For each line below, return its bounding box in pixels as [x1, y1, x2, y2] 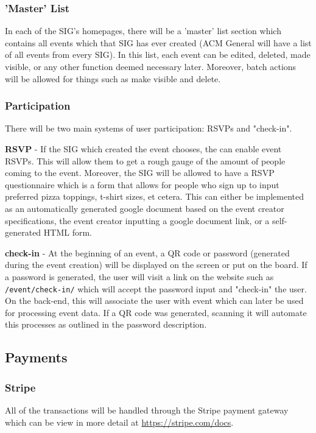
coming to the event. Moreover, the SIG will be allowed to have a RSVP [5, 166, 275, 179]
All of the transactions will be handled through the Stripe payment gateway [5, 403, 289, 416]
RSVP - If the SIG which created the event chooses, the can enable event [5, 143, 282, 155]
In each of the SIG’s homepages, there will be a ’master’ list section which [5, 24, 281, 37]
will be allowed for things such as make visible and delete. [5, 72, 221, 85]
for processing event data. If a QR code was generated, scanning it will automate [5, 306, 307, 319]
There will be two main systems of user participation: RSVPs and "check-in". [5, 122, 292, 135]
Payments [5, 348, 68, 367]
